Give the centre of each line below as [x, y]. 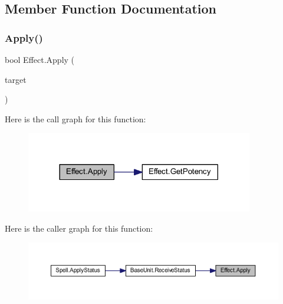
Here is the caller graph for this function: [79, 228]
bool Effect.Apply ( [40, 59]
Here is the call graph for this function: [75, 118]
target [16, 79]
